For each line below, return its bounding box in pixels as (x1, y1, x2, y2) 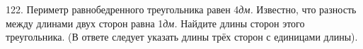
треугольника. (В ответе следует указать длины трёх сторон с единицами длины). (6, 29, 358, 44)
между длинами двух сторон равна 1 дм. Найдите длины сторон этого (6, 15, 305, 30)
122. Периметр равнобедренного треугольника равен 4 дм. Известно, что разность (6, 2, 357, 16)
